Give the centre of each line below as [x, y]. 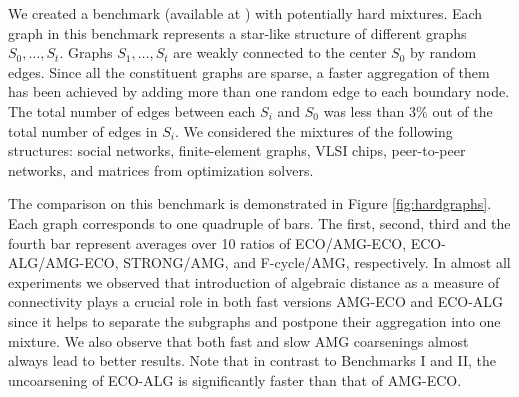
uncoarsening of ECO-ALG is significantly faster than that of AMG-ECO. [235, 379]
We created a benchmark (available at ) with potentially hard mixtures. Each [245, 13]
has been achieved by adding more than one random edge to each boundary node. [259, 91]
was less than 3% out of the [408, 110]
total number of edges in [83, 130]
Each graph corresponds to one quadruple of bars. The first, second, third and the [259, 222]
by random [443, 52]
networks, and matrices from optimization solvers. [161, 169]
